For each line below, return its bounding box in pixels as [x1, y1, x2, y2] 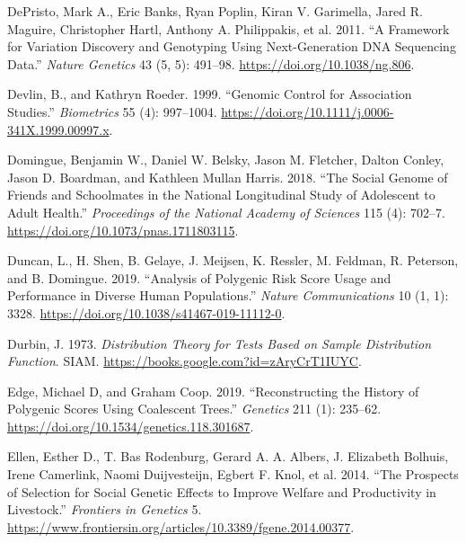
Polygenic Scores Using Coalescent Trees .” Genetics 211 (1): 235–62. [7, 399, 382, 418]
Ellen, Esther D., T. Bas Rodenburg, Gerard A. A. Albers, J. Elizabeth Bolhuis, [7, 447, 449, 466]
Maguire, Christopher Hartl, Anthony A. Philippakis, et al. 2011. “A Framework [7, 19, 450, 38]
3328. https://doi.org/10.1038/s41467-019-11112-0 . [7, 303, 286, 322]
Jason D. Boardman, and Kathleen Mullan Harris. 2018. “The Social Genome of [7, 167, 448, 186]
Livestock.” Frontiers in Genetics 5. [7, 500, 202, 519]
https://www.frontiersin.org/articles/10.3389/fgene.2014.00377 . [7, 517, 355, 536]
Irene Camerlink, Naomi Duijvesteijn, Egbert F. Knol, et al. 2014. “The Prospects [7, 465, 459, 484]
